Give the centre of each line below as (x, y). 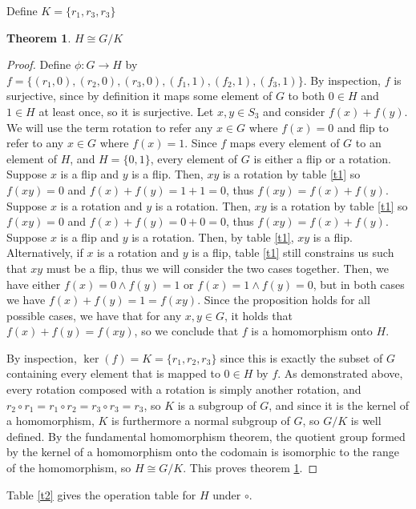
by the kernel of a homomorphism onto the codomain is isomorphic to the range (203, 452)
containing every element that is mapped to (113, 373)
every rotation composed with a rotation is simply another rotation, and (184, 389)
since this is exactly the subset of (302, 357)
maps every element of (285, 143)
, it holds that (258, 315)
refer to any (35, 143)
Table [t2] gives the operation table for (101, 494)
